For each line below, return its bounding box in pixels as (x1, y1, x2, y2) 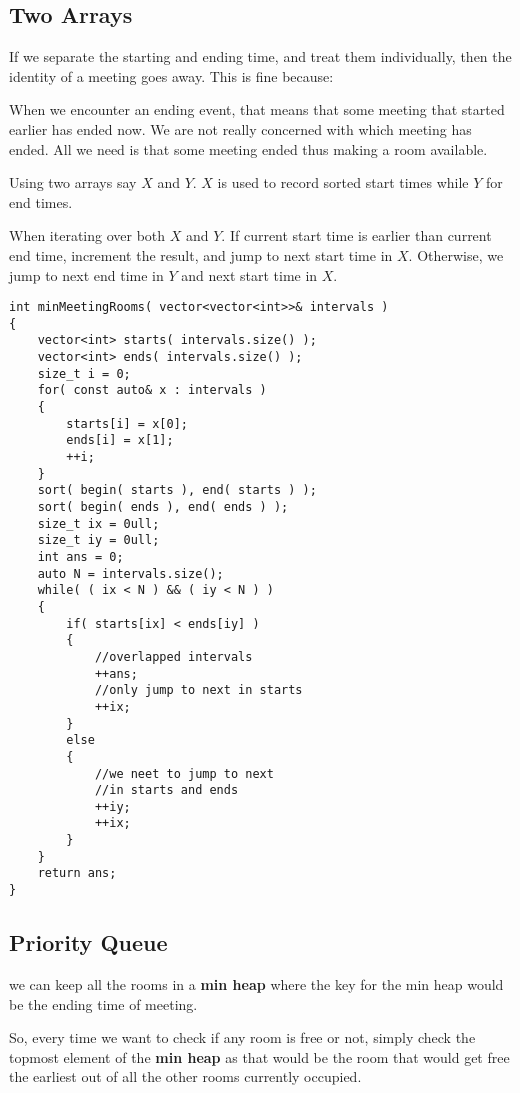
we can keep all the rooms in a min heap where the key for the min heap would (9, 973, 504, 994)
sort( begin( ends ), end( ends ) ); (37, 500, 289, 515)
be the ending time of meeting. (9, 993, 198, 1014)
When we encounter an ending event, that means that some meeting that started (9, 99, 505, 120)
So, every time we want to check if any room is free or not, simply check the (9, 1027, 476, 1048)
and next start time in (181, 264, 318, 285)
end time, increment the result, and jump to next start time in (9, 244, 393, 265)
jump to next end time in (9, 264, 164, 285)
